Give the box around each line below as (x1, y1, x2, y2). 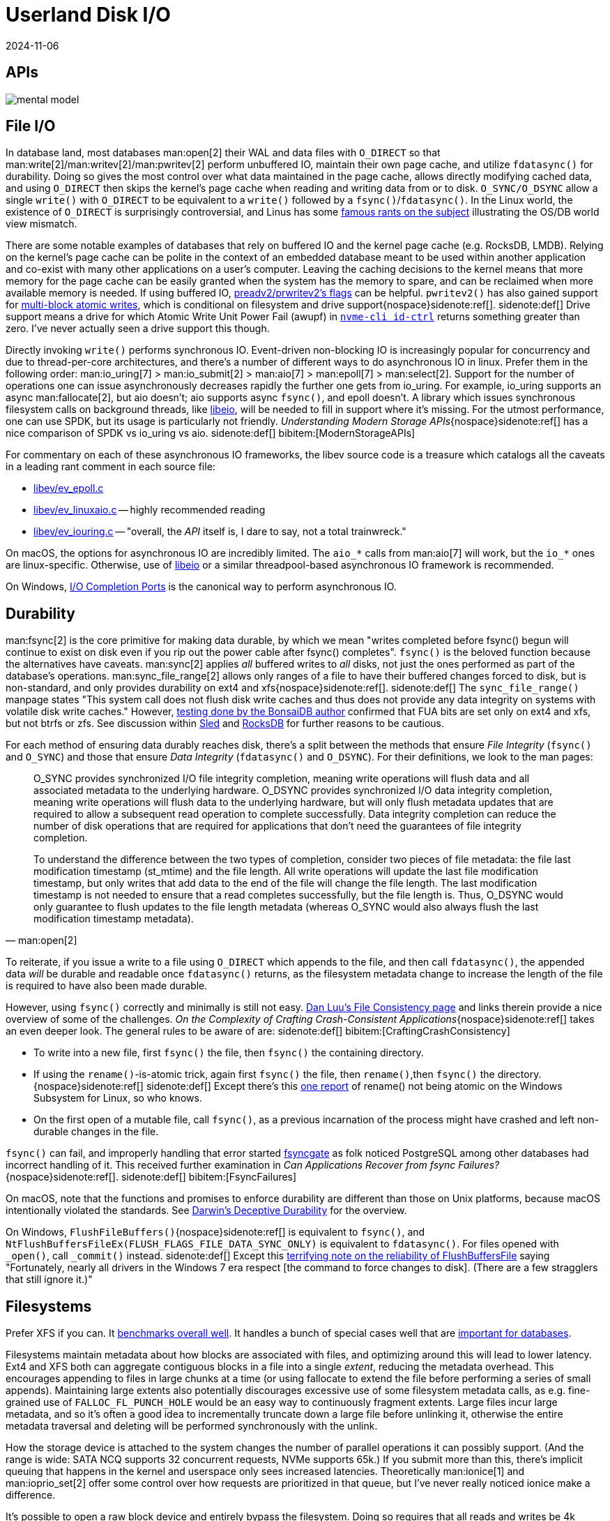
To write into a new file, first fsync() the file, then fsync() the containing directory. (33, 1047, 424, 1059)
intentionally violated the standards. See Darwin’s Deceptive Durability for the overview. (6, 1204, 407, 1217)
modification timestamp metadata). (33, 913, 194, 925)
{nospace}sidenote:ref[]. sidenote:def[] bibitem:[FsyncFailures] (6, 1171, 297, 1183)
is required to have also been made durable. (6, 980, 208, 992)
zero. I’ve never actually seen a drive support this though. (6, 322, 270, 335)
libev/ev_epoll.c (33, 482, 104, 495)
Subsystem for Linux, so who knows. (33, 1092, 202, 1104)
